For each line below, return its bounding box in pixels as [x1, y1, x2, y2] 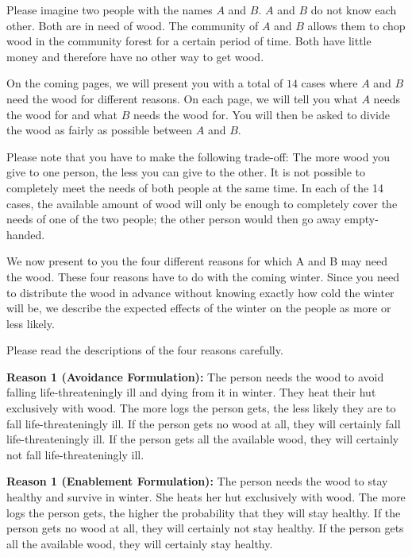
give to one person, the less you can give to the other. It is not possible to [6, 164, 365, 180]
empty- [345, 211, 379, 227]
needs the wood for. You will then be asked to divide [133, 106, 391, 122]
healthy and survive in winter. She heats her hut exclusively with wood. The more [6, 489, 406, 505]
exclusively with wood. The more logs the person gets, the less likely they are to [6, 400, 396, 416]
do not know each [310, 2, 397, 17]
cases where [301, 75, 358, 91]
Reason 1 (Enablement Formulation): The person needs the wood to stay [6, 473, 388, 489]
